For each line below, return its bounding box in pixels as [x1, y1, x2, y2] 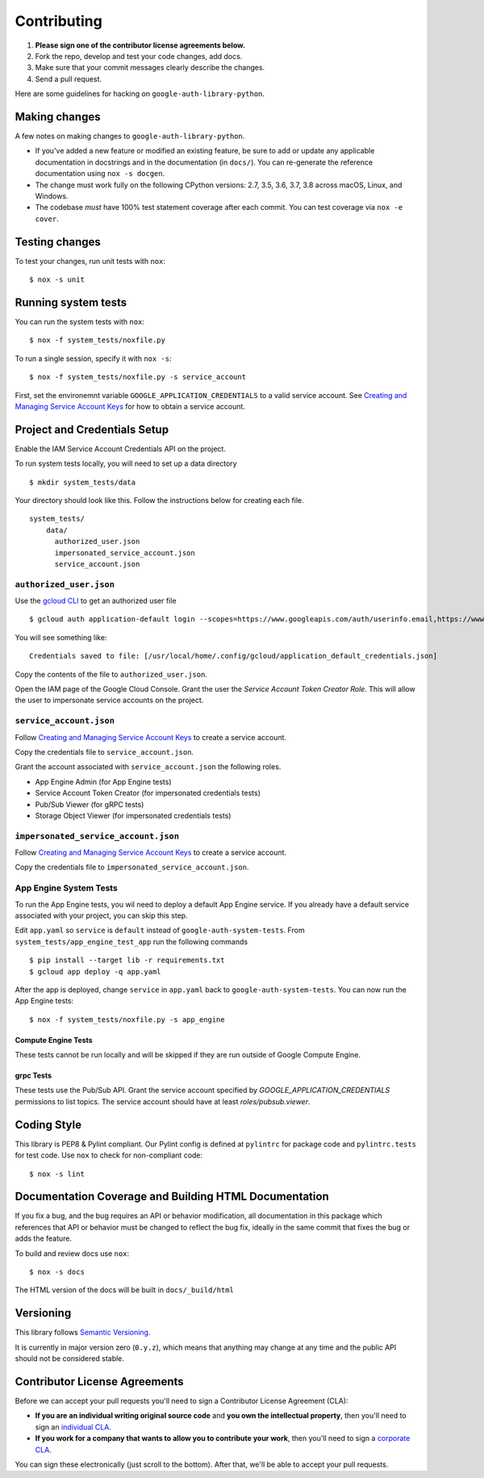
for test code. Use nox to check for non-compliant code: [15, 1150, 203, 1160]
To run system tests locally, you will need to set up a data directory [15, 458, 237, 468]
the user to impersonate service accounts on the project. [15, 695, 204, 706]
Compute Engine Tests [15, 1035, 93, 1045]
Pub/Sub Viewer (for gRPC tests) [35, 799, 144, 809]
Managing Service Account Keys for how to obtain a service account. [15, 401, 246, 411]
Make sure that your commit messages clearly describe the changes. [35, 63, 265, 73]
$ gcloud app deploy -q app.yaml [29, 967, 161, 976]
